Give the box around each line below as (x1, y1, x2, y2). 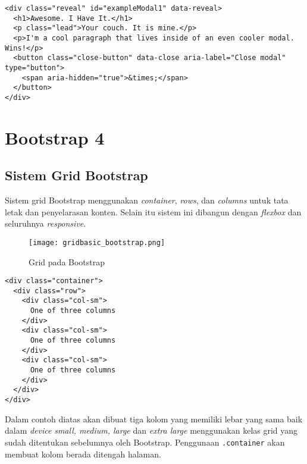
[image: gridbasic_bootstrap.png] (29, 238, 165, 247)
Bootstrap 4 (5, 125, 105, 149)
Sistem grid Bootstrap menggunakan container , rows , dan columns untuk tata (5, 194, 289, 206)
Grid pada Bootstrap (29, 255, 105, 268)
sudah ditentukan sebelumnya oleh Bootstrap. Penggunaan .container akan (5, 435, 285, 448)
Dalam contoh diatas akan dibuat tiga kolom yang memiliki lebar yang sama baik (5, 412, 303, 425)
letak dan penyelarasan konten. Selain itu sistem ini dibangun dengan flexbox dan (5, 205, 302, 218)
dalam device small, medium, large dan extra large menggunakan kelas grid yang (5, 424, 298, 437)
